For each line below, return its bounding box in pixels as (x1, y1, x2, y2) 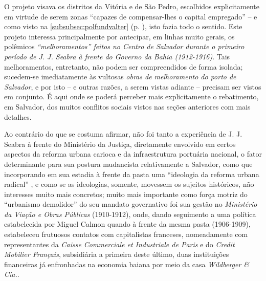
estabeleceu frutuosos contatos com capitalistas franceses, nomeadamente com (4, 229, 248, 240)
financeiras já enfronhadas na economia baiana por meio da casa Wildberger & (4, 258, 250, 269)
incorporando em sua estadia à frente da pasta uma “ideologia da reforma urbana (4, 168, 259, 179)
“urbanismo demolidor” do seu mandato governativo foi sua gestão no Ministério (4, 199, 257, 209)
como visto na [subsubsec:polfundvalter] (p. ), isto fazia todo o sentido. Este (4, 21, 242, 32)
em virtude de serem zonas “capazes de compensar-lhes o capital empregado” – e (4, 11, 257, 21)
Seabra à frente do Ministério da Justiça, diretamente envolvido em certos (4, 138, 236, 149)
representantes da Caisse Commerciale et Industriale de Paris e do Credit (4, 239, 235, 249)
